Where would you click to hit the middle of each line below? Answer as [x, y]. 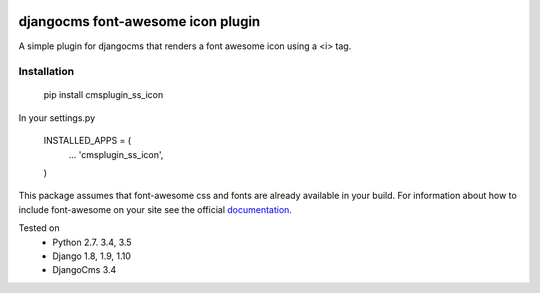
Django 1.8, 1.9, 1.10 [92, 256]
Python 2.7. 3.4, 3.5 [92, 242]
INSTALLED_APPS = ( [87, 141]
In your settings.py [56, 117]
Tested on [39, 228]
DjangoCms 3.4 [84, 270]
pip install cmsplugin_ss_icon [103, 95]
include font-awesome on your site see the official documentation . [155, 209]
